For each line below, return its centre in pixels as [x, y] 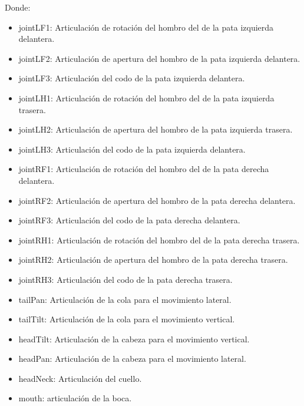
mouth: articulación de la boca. [75, 398]
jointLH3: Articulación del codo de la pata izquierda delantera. [132, 149]
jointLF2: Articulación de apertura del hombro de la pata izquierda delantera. [159, 58]
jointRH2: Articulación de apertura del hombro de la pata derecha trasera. [153, 260]
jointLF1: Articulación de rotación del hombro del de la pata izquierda [146, 27]
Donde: [18, 7]
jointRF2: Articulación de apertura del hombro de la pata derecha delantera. [157, 200]
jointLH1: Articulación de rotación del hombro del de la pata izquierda [146, 98]
